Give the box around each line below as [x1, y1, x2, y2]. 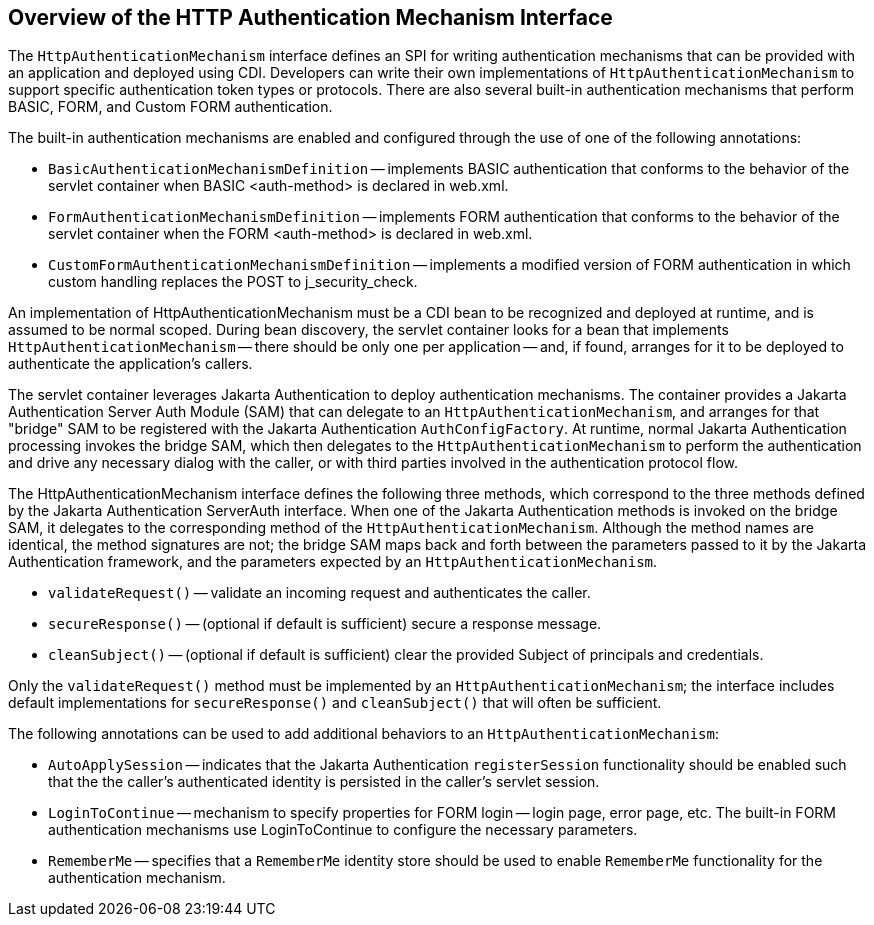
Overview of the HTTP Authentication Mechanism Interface [8, 5, 613, 30]
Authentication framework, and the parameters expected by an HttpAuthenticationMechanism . [8, 553, 658, 571]
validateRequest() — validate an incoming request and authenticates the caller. [48, 584, 591, 602]
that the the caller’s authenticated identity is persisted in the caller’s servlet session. [48, 773, 600, 791]
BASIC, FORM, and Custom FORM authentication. [8, 98, 333, 116]
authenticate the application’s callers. [8, 355, 253, 373]
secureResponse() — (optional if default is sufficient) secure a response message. [48, 615, 602, 633]
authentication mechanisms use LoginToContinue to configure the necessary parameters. [48, 821, 638, 839]
